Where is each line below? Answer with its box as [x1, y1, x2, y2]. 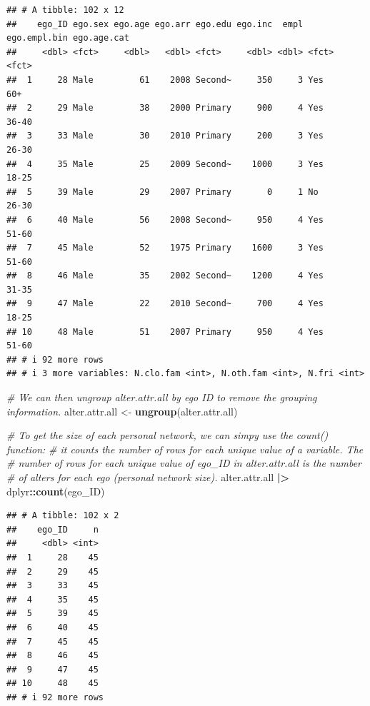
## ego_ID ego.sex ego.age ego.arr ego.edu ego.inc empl [6, 19, 304, 29]
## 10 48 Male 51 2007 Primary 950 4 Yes [6, 326, 324, 337]
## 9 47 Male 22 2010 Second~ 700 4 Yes [6, 298, 324, 309]
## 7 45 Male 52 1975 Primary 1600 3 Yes [6, 243, 324, 253]
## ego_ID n [6, 524, 99, 535]
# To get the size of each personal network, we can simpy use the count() [6, 428, 329, 443]
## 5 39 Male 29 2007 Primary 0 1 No [6, 186, 319, 197]
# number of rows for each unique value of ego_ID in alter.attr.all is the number [6, 455, 361, 470]
